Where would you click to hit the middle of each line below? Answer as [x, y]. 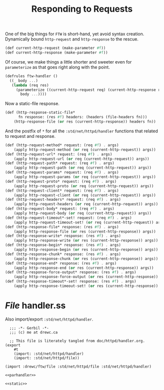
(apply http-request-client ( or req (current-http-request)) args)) [85, 195]
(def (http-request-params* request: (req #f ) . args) [62, 173]
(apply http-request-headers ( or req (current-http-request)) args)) [86, 204]
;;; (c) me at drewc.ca [33, 332]
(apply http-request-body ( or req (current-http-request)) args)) [83, 214]
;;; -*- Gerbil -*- [29, 328]
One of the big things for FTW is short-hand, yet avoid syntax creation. [75, 34]
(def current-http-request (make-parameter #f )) [55, 48]
